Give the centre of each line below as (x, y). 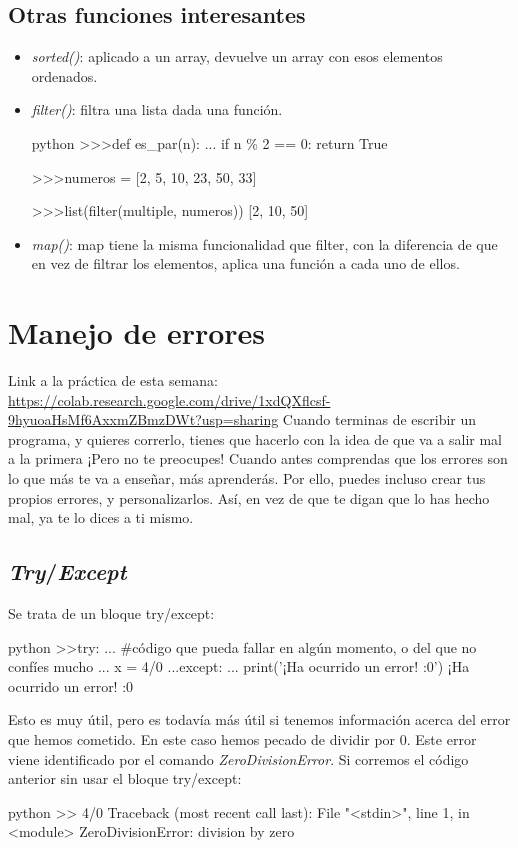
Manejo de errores (137, 332)
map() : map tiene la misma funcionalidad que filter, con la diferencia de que (264, 243)
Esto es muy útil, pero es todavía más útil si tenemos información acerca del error (259, 719)
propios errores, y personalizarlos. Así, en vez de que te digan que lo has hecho (249, 497)
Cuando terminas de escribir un (379, 419)
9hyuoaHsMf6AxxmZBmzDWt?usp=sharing (143, 419)
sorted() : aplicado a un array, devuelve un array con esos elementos (237, 56)
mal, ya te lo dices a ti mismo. (101, 517)
